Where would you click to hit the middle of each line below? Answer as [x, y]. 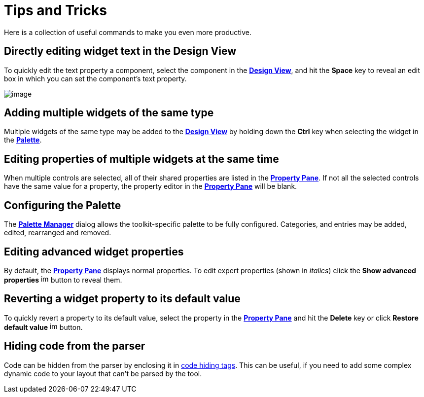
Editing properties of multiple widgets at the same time [141, 159]
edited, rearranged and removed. [58, 233]
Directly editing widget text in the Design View [120, 51]
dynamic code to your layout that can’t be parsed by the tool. [103, 373]
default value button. [43, 327]
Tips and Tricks [55, 10]
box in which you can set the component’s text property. [95, 78]
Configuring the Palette [63, 205]
